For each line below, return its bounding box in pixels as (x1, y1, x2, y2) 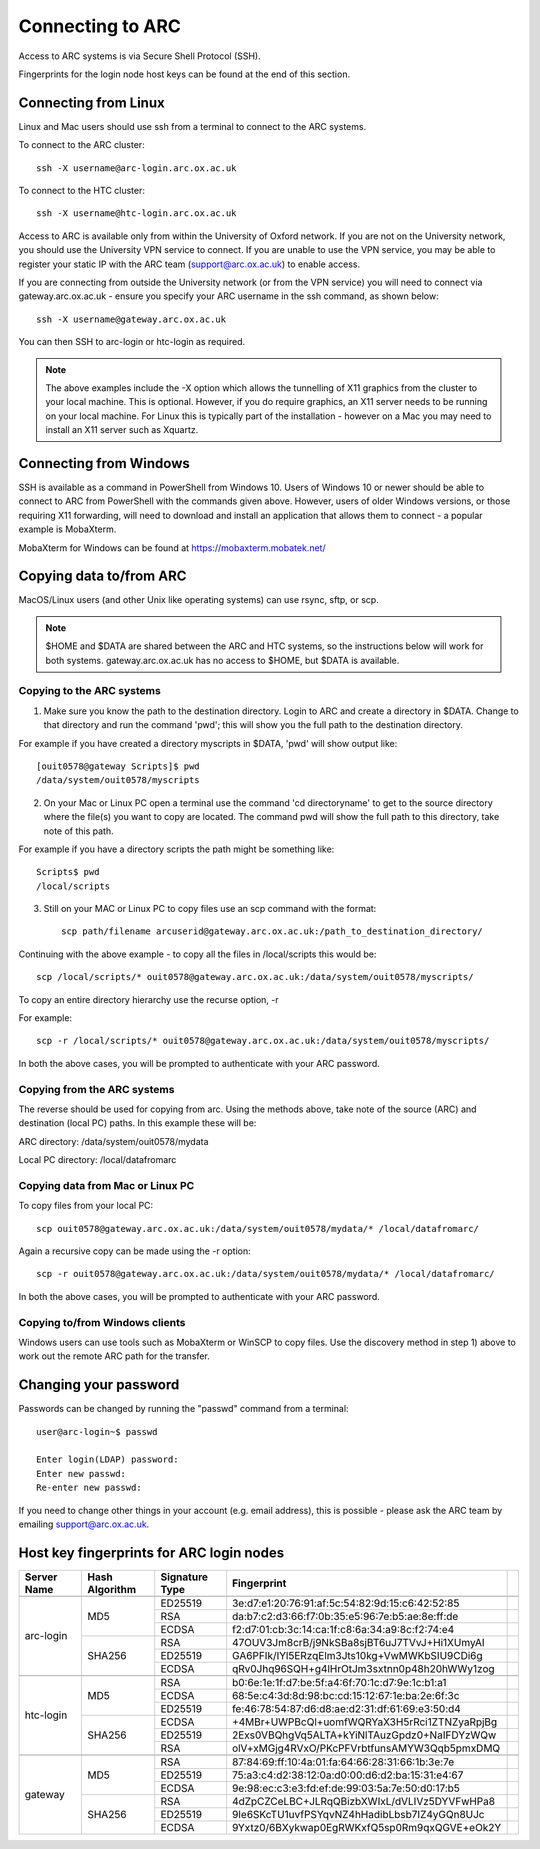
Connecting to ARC (18, 15, 182, 37)
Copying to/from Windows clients (18, 1315, 186, 1329)
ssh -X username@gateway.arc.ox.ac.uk (36, 313, 227, 325)
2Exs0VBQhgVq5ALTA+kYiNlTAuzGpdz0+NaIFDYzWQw (231, 1728, 497, 1742)
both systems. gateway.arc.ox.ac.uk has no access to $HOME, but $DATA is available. (45, 654, 400, 666)
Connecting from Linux (18, 94, 165, 111)
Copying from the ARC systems (18, 1082, 175, 1096)
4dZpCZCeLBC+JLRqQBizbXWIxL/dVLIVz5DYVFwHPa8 (231, 1794, 495, 1808)
